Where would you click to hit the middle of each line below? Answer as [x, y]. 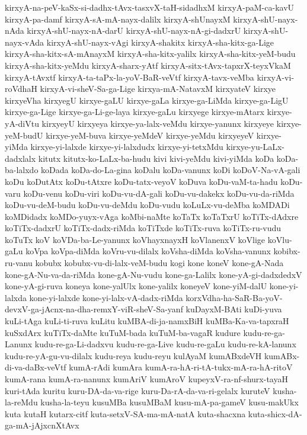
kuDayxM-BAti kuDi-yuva [234, 309]
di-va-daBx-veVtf [36, 367]
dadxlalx [20, 158]
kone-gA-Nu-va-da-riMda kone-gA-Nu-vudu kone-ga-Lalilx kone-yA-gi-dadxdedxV [153, 274]
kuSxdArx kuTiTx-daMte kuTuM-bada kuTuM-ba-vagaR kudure [123, 332]
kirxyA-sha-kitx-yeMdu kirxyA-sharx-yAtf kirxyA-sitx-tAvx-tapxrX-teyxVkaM [148, 65]
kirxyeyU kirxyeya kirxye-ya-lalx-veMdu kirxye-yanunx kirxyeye [158, 123]
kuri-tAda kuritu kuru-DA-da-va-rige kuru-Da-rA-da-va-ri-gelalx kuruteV [137, 390]
